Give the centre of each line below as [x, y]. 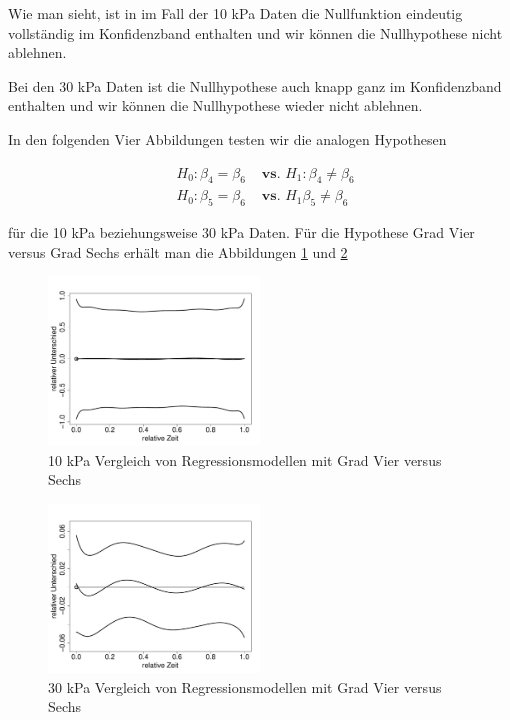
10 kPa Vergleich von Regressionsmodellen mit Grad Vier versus [245, 459]
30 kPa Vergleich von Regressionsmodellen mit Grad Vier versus [245, 686]
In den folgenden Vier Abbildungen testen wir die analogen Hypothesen [227, 138]
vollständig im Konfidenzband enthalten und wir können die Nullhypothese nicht [255, 32]
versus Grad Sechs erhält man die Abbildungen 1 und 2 [178, 251]
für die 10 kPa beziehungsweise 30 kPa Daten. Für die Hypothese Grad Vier [241, 232]
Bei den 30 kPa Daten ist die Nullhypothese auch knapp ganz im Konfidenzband [255, 85]
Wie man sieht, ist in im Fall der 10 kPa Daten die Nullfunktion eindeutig [235, 13]
